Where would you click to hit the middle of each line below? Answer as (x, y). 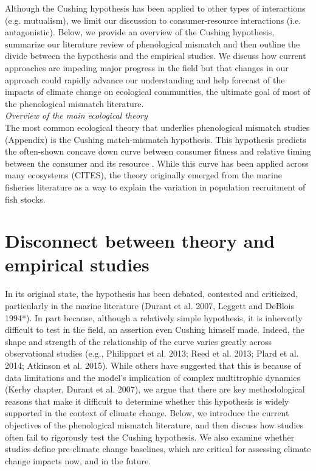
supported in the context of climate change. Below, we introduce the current (147, 413)
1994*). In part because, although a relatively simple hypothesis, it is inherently (154, 317)
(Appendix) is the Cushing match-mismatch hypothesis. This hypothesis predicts (156, 139)
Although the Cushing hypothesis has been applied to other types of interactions (155, 8)
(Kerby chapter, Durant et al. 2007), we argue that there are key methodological (155, 389)
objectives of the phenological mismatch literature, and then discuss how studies (154, 424)
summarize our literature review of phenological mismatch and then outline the (153, 44)
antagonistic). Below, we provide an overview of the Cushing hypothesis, (140, 32)
